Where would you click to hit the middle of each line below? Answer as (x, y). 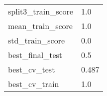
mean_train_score (40, 26)
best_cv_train (34, 84)
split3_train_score (41, 11)
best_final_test (35, 55)
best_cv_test (32, 69)
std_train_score (37, 40)
